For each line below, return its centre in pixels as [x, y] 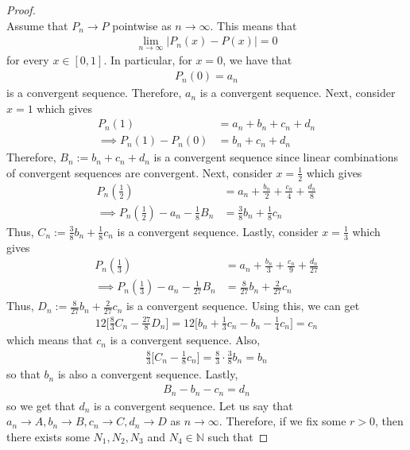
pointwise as [142, 25]
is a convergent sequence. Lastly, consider [218, 231]
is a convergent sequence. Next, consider [298, 93]
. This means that [253, 25]
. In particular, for [148, 60]
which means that [50, 340]
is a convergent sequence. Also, [185, 340]
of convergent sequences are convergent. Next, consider [139, 172]
